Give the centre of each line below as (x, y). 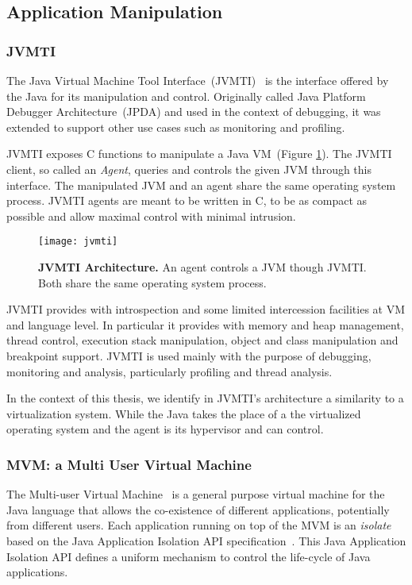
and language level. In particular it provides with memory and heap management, (205, 324)
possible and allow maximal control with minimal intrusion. (151, 216)
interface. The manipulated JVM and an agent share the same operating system (201, 185)
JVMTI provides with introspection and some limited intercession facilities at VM (206, 309)
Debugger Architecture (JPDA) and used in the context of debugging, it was (194, 112)
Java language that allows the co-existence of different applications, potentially (198, 509)
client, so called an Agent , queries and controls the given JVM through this (189, 169)
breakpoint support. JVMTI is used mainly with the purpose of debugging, (189, 355)
